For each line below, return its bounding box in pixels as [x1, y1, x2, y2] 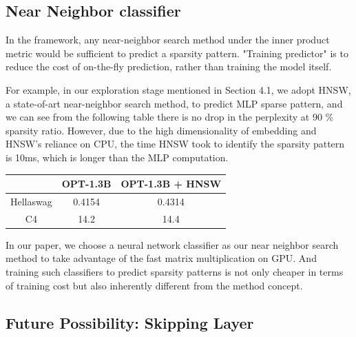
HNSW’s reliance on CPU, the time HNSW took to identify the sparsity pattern [6, 136, 345, 151]
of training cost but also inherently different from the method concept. [6, 278, 303, 292]
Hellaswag [10, 194, 52, 208]
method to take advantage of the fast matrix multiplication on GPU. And [6, 251, 317, 265]
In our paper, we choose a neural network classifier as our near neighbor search [6, 237, 339, 252]
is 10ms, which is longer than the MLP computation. [6, 150, 229, 164]
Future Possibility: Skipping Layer [6, 312, 254, 333]
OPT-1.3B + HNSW [121, 176, 222, 191]
